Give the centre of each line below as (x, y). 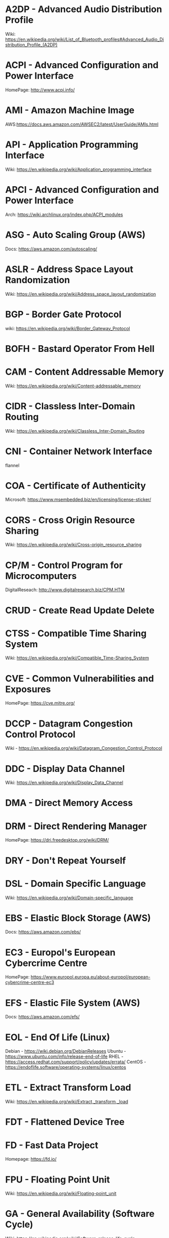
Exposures (28, 689)
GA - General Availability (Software (80, 1214)
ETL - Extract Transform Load (68, 1088)
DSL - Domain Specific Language (76, 883)
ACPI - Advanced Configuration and (82, 65)
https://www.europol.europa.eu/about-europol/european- (90, 977)
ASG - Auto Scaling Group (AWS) (75, 235)
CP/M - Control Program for (64, 565)
